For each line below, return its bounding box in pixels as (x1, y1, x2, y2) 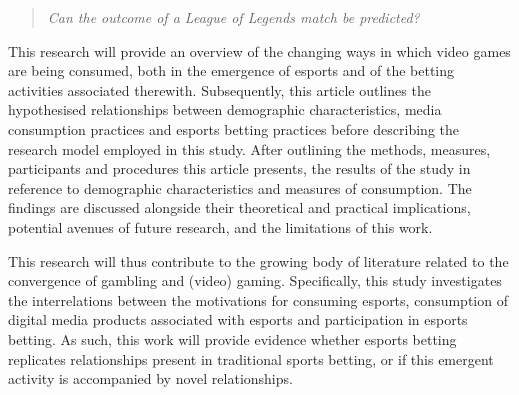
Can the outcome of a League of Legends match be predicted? (47, 7, 420, 27)
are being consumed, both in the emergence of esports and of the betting (8, 60, 455, 81)
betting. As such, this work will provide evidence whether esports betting (8, 328, 457, 349)
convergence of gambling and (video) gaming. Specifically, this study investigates (8, 270, 502, 291)
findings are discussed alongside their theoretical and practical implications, (8, 197, 471, 218)
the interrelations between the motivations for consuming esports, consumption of (8, 289, 508, 310)
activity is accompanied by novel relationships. (8, 368, 293, 389)
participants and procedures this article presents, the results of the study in (8, 158, 471, 179)
